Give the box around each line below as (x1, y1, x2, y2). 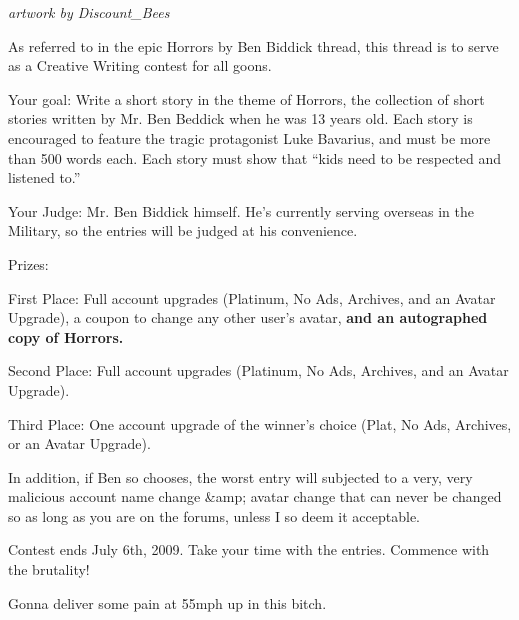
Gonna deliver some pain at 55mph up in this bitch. (8, 592, 327, 613)
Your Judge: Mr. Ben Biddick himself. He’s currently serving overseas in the (8, 200, 474, 221)
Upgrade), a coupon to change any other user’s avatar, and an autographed (8, 307, 488, 328)
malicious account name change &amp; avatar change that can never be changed (8, 486, 502, 507)
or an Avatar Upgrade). (8, 433, 151, 454)
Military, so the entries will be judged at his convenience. (8, 220, 358, 241)
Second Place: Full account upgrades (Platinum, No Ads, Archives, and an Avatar (8, 360, 509, 381)
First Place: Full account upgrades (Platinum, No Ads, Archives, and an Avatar (8, 287, 496, 308)
